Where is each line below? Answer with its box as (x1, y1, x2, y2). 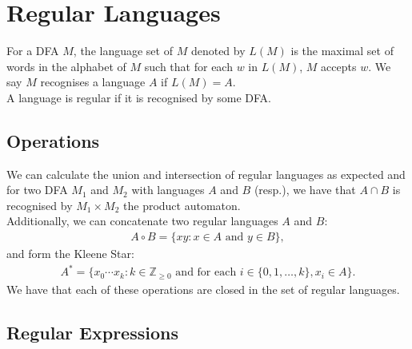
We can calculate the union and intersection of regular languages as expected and (6, 165, 406, 182)
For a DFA (6, 42, 59, 59)
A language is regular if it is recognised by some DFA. (6, 89, 271, 105)
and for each (175, 267, 237, 279)
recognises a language (40, 73, 146, 90)
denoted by (190, 42, 246, 59)
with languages (131, 181, 205, 198)
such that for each (144, 58, 233, 74)
